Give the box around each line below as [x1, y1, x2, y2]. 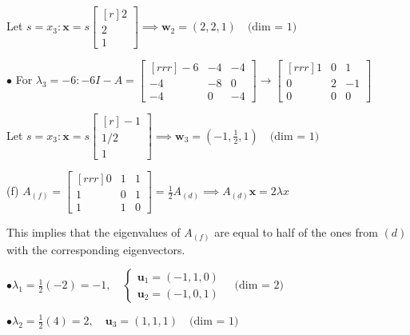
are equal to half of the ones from [214, 224, 378, 241]
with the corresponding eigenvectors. [6, 241, 185, 257]
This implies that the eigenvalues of [6, 224, 181, 241]
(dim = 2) [234, 280, 284, 292]
